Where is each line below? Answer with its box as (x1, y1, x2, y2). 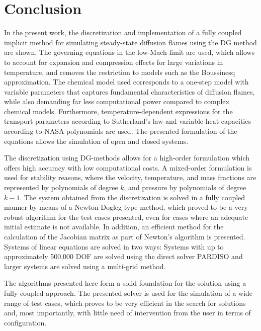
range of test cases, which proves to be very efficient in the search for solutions (4, 297, 246, 308)
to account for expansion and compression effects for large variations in (4, 56, 223, 67)
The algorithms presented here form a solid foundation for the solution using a (4, 278, 246, 288)
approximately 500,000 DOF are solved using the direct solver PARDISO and (4, 251, 243, 262)
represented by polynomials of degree (4, 182, 118, 193)
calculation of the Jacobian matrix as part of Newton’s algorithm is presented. (4, 231, 245, 241)
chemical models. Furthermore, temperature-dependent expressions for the (4, 106, 233, 116)
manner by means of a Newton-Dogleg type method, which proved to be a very (4, 202, 248, 212)
